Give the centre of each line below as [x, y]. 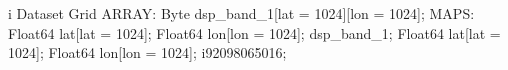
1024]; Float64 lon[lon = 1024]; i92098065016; [147, 52]
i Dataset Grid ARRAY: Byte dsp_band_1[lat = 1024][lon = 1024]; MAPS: [241, 13]
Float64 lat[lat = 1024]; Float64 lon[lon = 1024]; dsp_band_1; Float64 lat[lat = [254, 32]
